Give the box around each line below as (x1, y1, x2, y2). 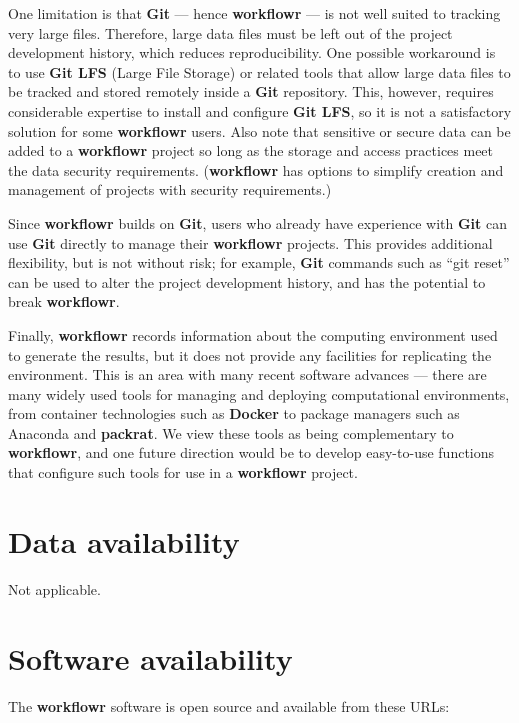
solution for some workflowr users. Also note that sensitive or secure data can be (8, 120, 511, 141)
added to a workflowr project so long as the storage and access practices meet (8, 140, 494, 161)
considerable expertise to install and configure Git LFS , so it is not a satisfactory (8, 100, 512, 121)
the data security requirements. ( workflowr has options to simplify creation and (8, 159, 504, 180)
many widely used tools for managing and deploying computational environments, (8, 383, 510, 404)
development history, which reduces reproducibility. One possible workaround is (8, 42, 496, 63)
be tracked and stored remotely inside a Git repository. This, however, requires (8, 81, 494, 102)
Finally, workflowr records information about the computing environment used (8, 324, 498, 345)
